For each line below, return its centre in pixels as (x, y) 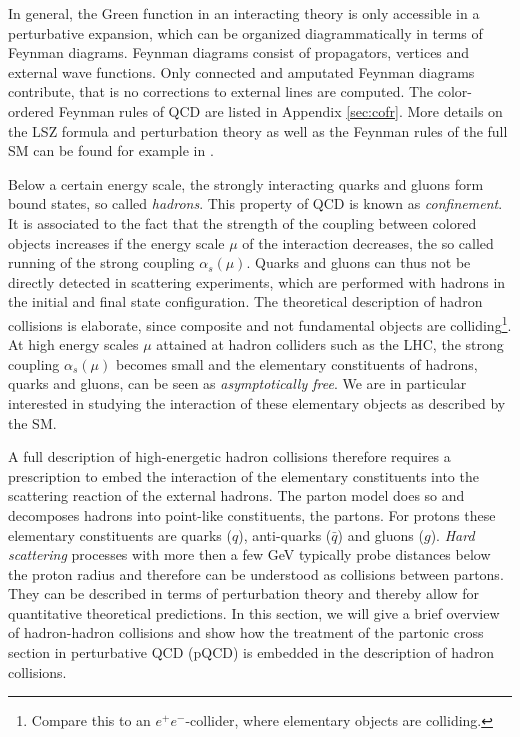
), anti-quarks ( (285, 534)
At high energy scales (73, 344)
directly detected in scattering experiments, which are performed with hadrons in (257, 281)
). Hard (452, 534)
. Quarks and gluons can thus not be (358, 262)
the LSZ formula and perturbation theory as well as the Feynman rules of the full (258, 130)
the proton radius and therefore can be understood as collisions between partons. (256, 573)
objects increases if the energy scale (116, 242)
